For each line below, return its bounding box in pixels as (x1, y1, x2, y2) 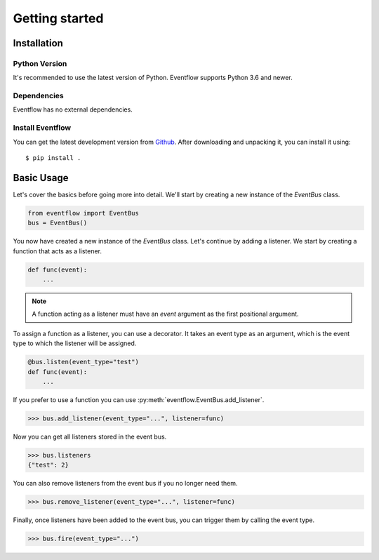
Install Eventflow (13, 123, 72, 133)
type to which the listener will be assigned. (13, 339, 137, 347)
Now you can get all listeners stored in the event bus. (13, 432, 167, 441)
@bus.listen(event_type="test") (27, 358, 140, 366)
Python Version (13, 58, 67, 68)
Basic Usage (13, 172, 69, 184)
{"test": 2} (27, 461, 69, 469)
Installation (13, 37, 63, 49)
